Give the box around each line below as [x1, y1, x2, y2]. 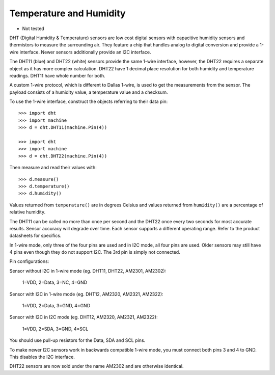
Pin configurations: [9, 258, 49, 264]
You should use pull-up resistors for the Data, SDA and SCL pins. [9, 337, 146, 343]
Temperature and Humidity [9, 8, 126, 19]
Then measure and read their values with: [9, 165, 97, 171]
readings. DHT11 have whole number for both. [9, 72, 105, 78]
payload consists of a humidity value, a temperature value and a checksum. [9, 89, 168, 95]
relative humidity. [9, 209, 46, 215]
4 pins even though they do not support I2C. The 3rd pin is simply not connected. [9, 249, 180, 255]
